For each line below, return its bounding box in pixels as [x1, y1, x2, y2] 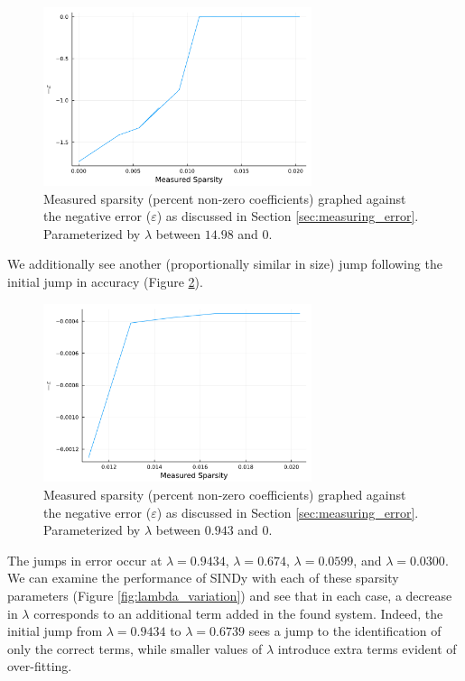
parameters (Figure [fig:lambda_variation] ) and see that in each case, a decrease [7, 586, 452, 605]
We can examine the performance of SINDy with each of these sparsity [7, 568, 399, 587]
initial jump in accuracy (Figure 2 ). [7, 271, 203, 290]
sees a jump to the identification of [248, 621, 442, 640]
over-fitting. [7, 657, 72, 676]
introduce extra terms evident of [277, 639, 457, 658]
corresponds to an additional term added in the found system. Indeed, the [33, 603, 443, 622]
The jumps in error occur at [7, 550, 163, 569]
